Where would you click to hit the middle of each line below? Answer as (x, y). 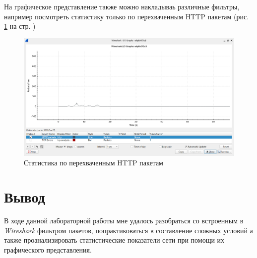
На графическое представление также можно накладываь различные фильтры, (122, 6)
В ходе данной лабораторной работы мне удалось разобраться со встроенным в (124, 221)
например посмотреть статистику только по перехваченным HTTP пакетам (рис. (127, 16)
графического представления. (48, 249)
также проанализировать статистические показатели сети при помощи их (114, 240)
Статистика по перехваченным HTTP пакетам (94, 163)
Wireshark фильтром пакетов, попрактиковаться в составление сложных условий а (128, 230)
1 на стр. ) (20, 26)
